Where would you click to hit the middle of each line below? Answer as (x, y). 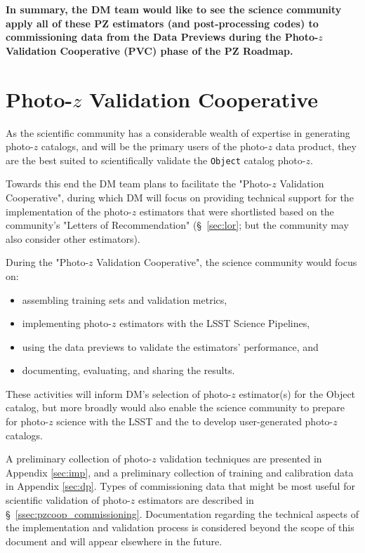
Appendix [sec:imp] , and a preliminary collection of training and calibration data (180, 472)
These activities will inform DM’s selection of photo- (119, 393)
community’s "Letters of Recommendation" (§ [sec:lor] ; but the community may (177, 225)
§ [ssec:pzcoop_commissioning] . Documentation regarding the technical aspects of (182, 513)
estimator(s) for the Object (297, 393)
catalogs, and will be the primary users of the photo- (154, 146)
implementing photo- (67, 323)
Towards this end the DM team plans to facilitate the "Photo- (139, 184)
